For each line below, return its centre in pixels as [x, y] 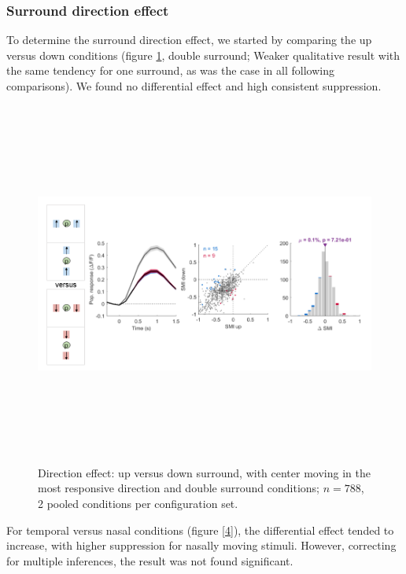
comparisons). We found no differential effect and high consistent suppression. [194, 86]
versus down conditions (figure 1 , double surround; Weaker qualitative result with [203, 55]
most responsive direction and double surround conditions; [179, 488]
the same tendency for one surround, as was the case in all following [170, 70]
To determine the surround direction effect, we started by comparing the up [189, 40]
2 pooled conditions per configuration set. [138, 503]
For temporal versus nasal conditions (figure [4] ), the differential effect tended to [200, 530]
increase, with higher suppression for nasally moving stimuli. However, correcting [201, 545]
